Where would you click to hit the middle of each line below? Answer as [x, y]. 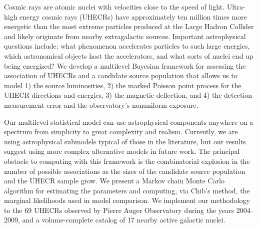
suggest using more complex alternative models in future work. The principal [122, 151]
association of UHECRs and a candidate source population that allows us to [121, 75]
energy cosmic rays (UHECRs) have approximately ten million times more [133, 16]
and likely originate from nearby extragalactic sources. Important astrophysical [125, 36]
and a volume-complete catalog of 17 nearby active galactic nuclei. [124, 220]
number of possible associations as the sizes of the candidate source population [125, 171]
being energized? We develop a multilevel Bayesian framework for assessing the [125, 65]
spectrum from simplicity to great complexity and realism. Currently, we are [121, 132]
